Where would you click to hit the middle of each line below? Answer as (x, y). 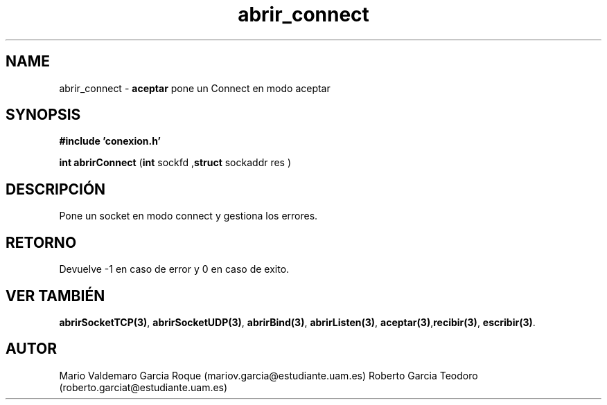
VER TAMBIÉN (55, 296)
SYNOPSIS (43, 115)
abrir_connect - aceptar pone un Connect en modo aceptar (195, 88)
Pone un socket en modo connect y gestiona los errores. (188, 216)
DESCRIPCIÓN (56, 189)
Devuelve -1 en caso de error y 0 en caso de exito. (174, 269)
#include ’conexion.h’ (110, 141)
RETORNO (41, 242)
